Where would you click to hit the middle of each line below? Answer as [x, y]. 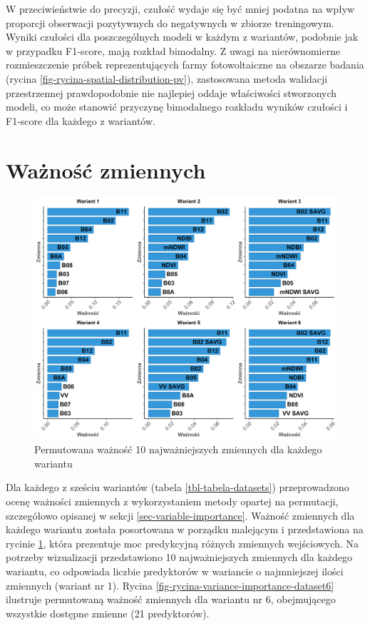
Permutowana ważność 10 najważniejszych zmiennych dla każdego [178, 449]
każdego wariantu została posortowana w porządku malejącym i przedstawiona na [185, 529]
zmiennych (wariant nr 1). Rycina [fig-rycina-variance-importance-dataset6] [170, 585]
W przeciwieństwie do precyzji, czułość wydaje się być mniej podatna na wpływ [180, 9]
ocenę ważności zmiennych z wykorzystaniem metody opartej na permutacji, [172, 501]
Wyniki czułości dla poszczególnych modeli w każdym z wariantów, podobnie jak [182, 37]
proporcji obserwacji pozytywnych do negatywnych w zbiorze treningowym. [170, 22]
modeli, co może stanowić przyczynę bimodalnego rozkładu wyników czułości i [177, 107]
